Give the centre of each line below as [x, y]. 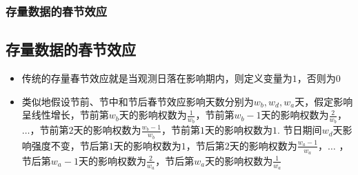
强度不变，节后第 [70, 145]
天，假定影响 [324, 101]
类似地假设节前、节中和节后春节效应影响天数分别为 [138, 101]
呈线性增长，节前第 [65, 115]
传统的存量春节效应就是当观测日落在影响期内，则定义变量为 [157, 78]
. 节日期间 [300, 130]
